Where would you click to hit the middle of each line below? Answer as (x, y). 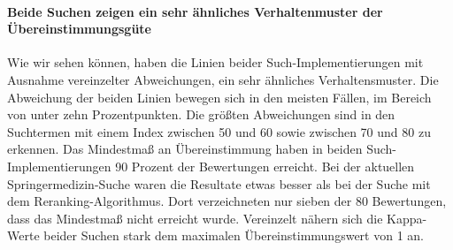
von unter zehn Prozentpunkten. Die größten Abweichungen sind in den (201, 114)
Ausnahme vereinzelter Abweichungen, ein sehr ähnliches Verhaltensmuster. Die (223, 79)
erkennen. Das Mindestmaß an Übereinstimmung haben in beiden (185, 149)
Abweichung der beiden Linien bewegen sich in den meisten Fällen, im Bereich (219, 97)
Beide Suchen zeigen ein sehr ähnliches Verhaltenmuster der (195, 11)
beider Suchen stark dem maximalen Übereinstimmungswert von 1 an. (234, 235)
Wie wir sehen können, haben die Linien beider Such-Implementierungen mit (215, 62)
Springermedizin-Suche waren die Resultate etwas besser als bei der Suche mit (219, 183)
